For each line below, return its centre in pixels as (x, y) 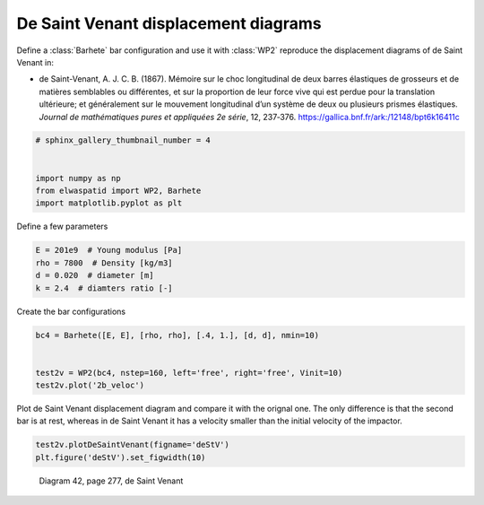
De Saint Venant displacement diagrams (169, 23)
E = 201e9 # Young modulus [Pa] (109, 250)
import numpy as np (78, 178)
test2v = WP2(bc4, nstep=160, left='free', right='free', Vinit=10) (189, 373)
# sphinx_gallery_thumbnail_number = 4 (123, 140)
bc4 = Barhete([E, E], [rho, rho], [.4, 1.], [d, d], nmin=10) (177, 335)
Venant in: (35, 62)
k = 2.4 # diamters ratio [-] (104, 288)
